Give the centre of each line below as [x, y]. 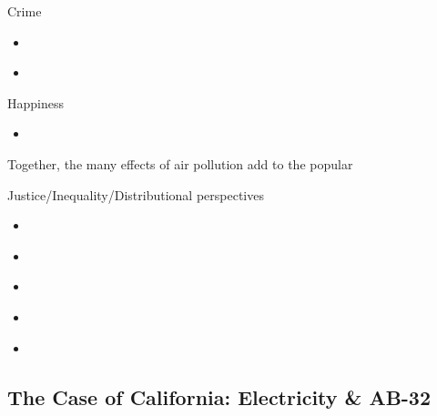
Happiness [36, 102]
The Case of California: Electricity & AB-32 [219, 396]
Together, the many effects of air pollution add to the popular [180, 163]
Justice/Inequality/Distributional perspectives [136, 194]
